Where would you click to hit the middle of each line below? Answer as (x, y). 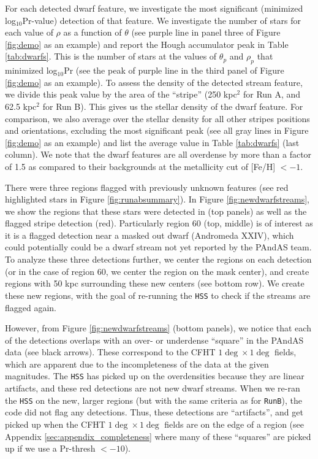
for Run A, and (272, 94)
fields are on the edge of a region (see (234, 424)
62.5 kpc (21, 106)
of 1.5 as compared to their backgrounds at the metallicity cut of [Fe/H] (140, 166)
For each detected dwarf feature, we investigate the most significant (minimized (154, 8)
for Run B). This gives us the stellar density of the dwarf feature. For (173, 106)
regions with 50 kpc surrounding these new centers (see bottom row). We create (155, 283)
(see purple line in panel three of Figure (206, 32)
